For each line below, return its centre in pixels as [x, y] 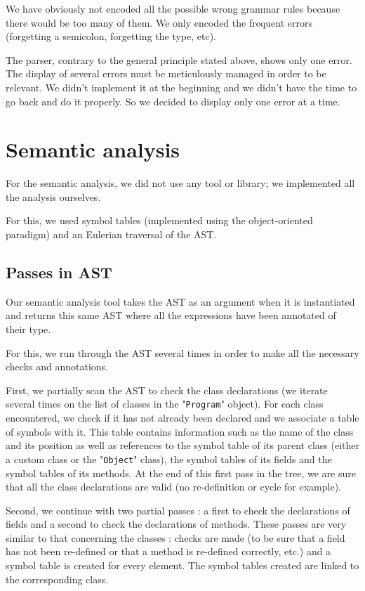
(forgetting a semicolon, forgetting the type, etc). [111, 36]
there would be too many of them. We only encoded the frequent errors [159, 22]
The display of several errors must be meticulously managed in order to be [166, 73]
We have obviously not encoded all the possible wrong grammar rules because [173, 8]
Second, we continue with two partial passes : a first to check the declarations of [178, 510]
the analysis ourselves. [53, 196]
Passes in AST [59, 272]
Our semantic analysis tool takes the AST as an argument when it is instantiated [180, 301]
